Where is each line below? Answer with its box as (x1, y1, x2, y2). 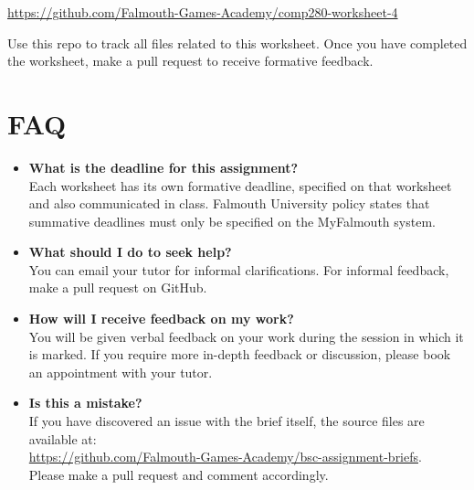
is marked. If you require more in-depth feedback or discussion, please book (28, 345, 451, 364)
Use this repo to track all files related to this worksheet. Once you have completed (7, 33, 468, 52)
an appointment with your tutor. (28, 362, 213, 381)
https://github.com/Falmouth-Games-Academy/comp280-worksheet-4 (7, 3, 398, 21)
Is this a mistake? (28, 393, 142, 412)
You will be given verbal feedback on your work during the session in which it (28, 326, 464, 346)
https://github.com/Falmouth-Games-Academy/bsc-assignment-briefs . (28, 447, 422, 466)
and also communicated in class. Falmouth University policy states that (28, 194, 430, 213)
